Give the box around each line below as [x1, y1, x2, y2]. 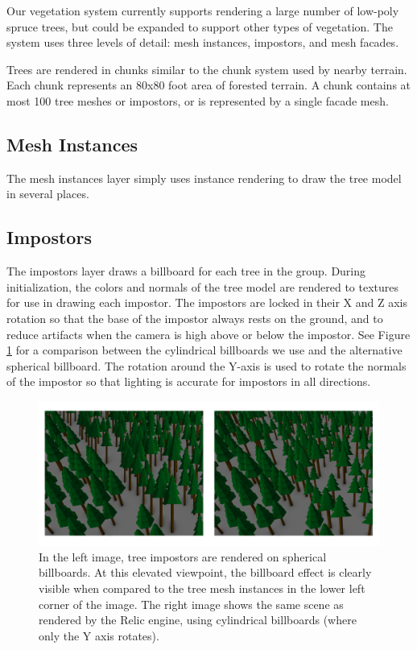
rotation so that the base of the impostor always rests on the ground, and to [6, 309, 383, 326]
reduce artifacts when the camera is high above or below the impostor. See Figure [6, 325, 411, 342]
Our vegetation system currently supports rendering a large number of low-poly [6, 2, 399, 19]
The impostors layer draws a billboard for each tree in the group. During [6, 263, 366, 279]
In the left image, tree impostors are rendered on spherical [39, 548, 327, 565]
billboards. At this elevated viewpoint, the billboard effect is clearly [39, 564, 372, 581]
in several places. [6, 185, 89, 202]
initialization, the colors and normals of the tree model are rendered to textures [6, 278, 399, 295]
